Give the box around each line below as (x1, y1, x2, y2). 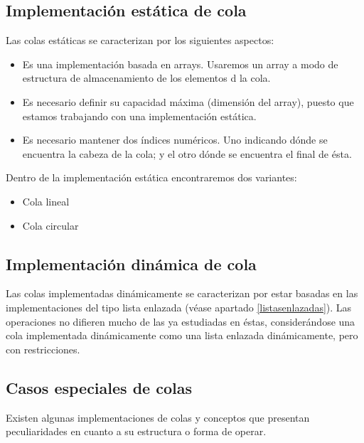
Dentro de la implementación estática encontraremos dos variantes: (6, 170, 297, 185)
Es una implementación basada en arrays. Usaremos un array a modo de (22, 56, 338, 71)
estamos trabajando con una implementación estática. (22, 108, 257, 123)
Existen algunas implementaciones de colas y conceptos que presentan (6, 410, 310, 425)
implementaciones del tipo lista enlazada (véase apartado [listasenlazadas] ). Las (6, 299, 352, 314)
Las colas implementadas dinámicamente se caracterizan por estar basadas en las (6, 286, 358, 301)
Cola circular (22, 218, 79, 233)
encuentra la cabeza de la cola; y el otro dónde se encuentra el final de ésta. (22, 146, 352, 161)
